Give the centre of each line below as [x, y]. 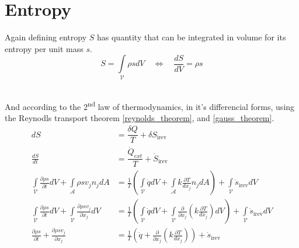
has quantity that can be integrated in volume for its [191, 37]
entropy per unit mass [44, 48]
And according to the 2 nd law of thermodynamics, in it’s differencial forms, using [150, 106]
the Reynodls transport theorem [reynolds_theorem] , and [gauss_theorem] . [140, 118]
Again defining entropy [46, 37]
